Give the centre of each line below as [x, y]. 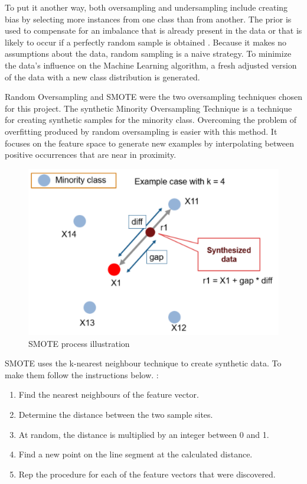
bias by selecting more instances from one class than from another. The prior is [148, 19]
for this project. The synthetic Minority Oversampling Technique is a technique [148, 108]
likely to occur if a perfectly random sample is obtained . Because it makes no [146, 42]
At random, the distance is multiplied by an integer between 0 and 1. [144, 434]
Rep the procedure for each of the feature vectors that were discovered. [147, 474]
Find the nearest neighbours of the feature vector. [109, 394]
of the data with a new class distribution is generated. [102, 77]
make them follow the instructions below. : [82, 374]
